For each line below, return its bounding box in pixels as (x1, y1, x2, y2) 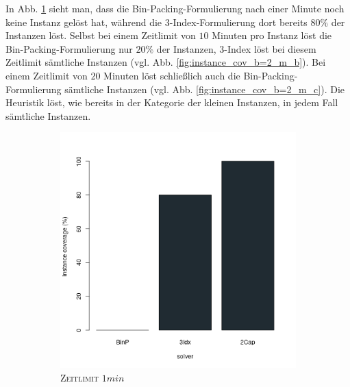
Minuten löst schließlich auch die (103, 68, 240, 82)
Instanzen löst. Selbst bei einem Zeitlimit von (5, 28, 196, 42)
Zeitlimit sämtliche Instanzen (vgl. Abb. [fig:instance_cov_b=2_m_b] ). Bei (5, 55, 326, 69)
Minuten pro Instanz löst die (212, 28, 332, 42)
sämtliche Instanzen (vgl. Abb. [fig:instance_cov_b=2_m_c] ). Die (64, 82, 345, 96)
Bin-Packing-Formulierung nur (5, 41, 133, 55)
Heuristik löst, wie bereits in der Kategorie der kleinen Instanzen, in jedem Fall (5, 95, 338, 110)
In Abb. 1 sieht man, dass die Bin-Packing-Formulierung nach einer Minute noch (5, 1, 345, 15)
